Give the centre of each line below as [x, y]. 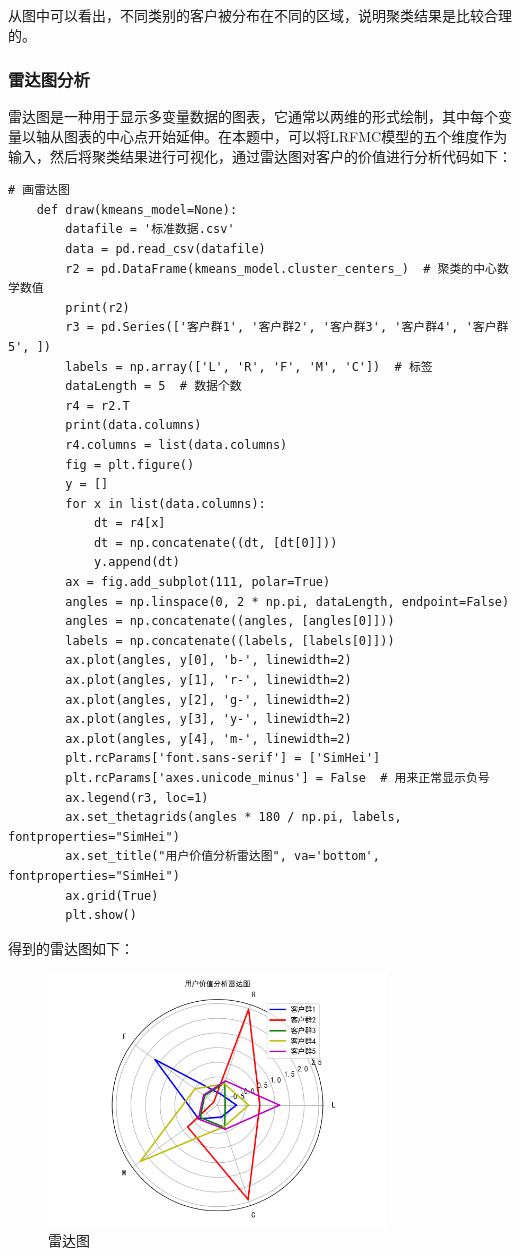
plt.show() [101, 915]
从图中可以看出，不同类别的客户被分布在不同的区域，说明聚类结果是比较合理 [260, 15]
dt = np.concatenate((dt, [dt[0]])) [215, 542]
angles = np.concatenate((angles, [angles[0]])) [230, 621]
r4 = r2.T [97, 405]
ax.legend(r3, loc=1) [137, 797]
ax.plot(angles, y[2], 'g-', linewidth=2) [208, 699]
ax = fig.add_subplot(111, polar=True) [198, 582]
